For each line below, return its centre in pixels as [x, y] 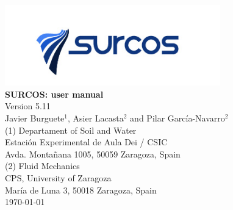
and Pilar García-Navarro [177, 118]
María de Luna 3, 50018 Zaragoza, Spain [81, 190]
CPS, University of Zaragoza [58, 178]
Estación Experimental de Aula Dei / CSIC [86, 142]
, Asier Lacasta [96, 118]
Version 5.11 [28, 106]
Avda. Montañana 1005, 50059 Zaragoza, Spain [93, 154]
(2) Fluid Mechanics [42, 166]
